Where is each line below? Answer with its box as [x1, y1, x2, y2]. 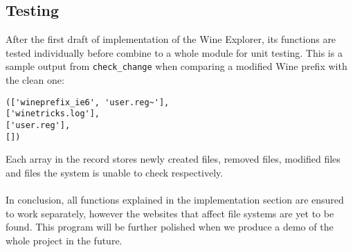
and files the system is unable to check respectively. [6, 165, 224, 179]
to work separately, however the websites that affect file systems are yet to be [6, 206, 334, 220]
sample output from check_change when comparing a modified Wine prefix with [6, 59, 347, 73]
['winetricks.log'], [6, 109, 100, 119]
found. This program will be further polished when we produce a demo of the [6, 219, 334, 234]
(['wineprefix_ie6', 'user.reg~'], [6, 97, 170, 107]
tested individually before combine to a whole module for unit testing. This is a [6, 45, 343, 60]
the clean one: [6, 73, 64, 87]
